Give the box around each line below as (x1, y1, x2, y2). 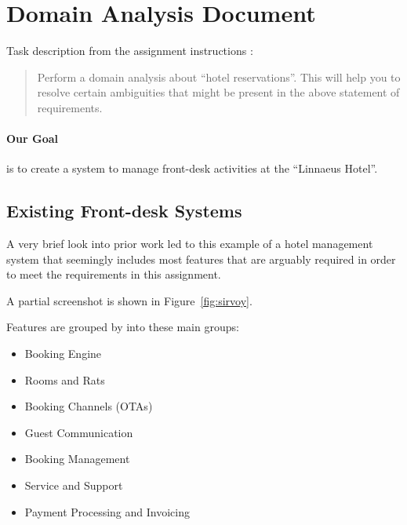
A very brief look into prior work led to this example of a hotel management (6, 235, 373, 252)
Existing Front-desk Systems (6, 199, 242, 223)
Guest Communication (24, 424, 133, 440)
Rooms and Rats (24, 371, 105, 388)
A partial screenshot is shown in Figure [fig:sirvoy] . (6, 292, 253, 308)
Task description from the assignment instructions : (6, 42, 253, 59)
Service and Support (24, 477, 123, 494)
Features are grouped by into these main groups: (6, 319, 239, 335)
